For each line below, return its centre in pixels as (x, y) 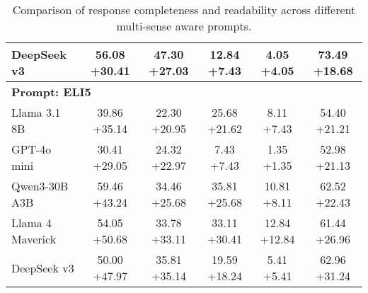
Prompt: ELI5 (51, 92)
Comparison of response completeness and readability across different (184, 10)
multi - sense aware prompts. (184, 26)
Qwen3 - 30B (40, 186)
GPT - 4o (31, 149)
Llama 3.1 (36, 112)
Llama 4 (32, 223)
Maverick (34, 239)
